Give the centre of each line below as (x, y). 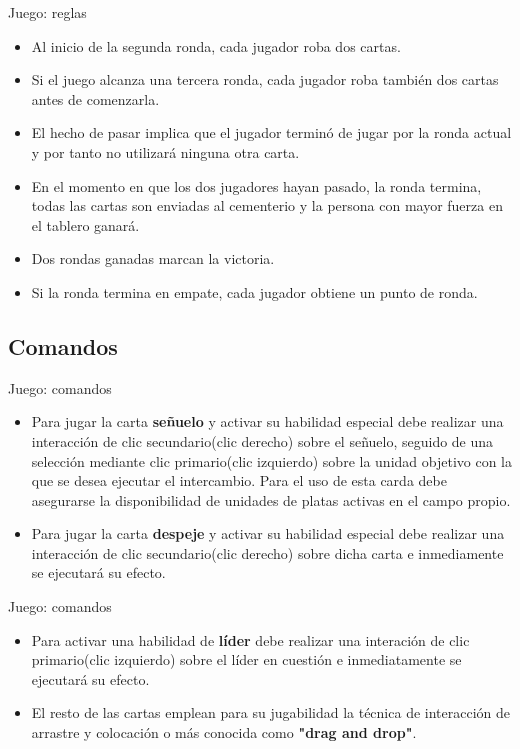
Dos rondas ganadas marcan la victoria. (153, 258)
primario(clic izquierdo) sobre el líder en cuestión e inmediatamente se (246, 659)
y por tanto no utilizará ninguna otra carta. (165, 151)
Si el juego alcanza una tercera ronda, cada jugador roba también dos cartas (265, 79)
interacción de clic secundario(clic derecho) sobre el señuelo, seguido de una (262, 440)
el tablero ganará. (85, 224)
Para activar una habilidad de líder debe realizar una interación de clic (250, 639)
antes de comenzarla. (95, 98)
